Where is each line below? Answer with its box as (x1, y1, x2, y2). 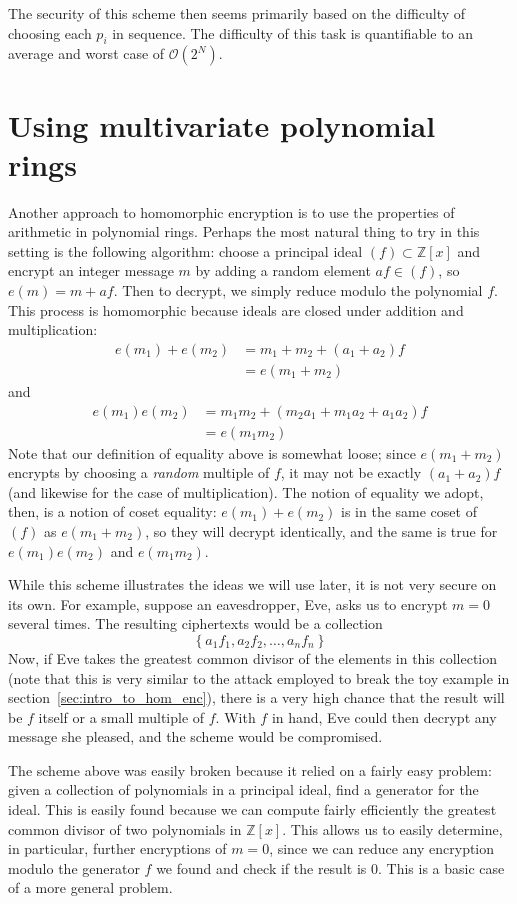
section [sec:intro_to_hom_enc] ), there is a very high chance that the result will (8, 687, 505, 708)
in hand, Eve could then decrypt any (271, 706, 497, 727)
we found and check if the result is (156, 857, 367, 878)
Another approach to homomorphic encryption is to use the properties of (8, 201, 455, 222)
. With (215, 706, 256, 727)
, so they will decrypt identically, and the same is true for (145, 520, 498, 541)
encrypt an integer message (8, 260, 174, 281)
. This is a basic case (377, 857, 505, 878)
